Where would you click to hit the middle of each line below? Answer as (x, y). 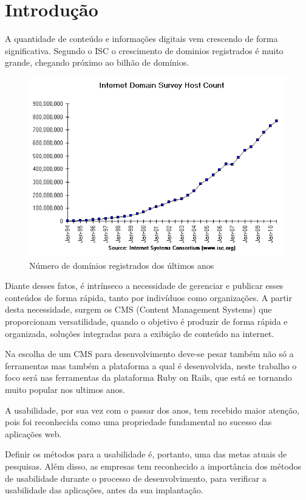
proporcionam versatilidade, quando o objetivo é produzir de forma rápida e (146, 321)
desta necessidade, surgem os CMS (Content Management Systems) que (138, 309)
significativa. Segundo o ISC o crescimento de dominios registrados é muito (144, 50)
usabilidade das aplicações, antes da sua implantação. (104, 490)
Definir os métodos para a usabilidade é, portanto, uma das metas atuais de (146, 454)
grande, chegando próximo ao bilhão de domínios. (97, 62)
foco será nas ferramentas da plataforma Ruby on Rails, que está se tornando (148, 377)
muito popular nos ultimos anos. (65, 390)
